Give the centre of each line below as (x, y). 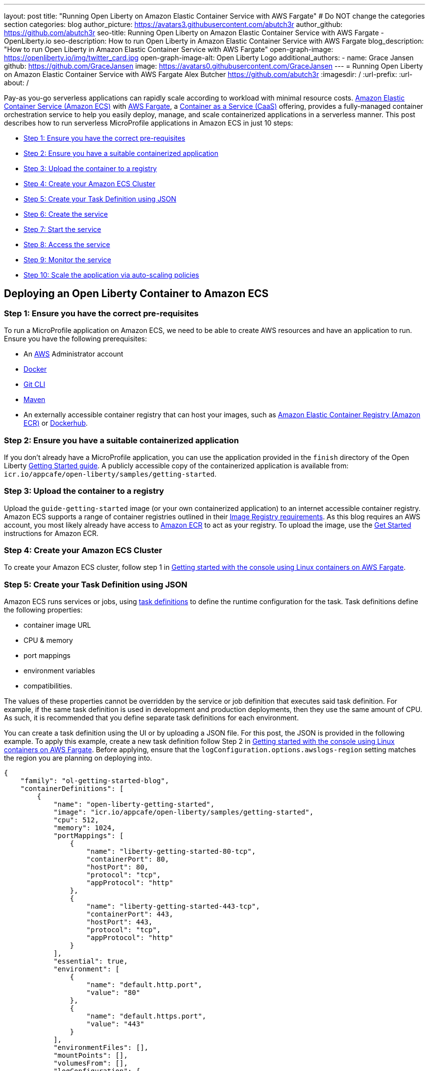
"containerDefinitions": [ (72, 789)
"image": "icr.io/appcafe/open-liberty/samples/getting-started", (184, 812)
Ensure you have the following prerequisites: (76, 339)
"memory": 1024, (84, 828)
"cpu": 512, (76, 820)
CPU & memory (48, 640)
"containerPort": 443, (130, 914)
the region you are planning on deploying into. (78, 758)
